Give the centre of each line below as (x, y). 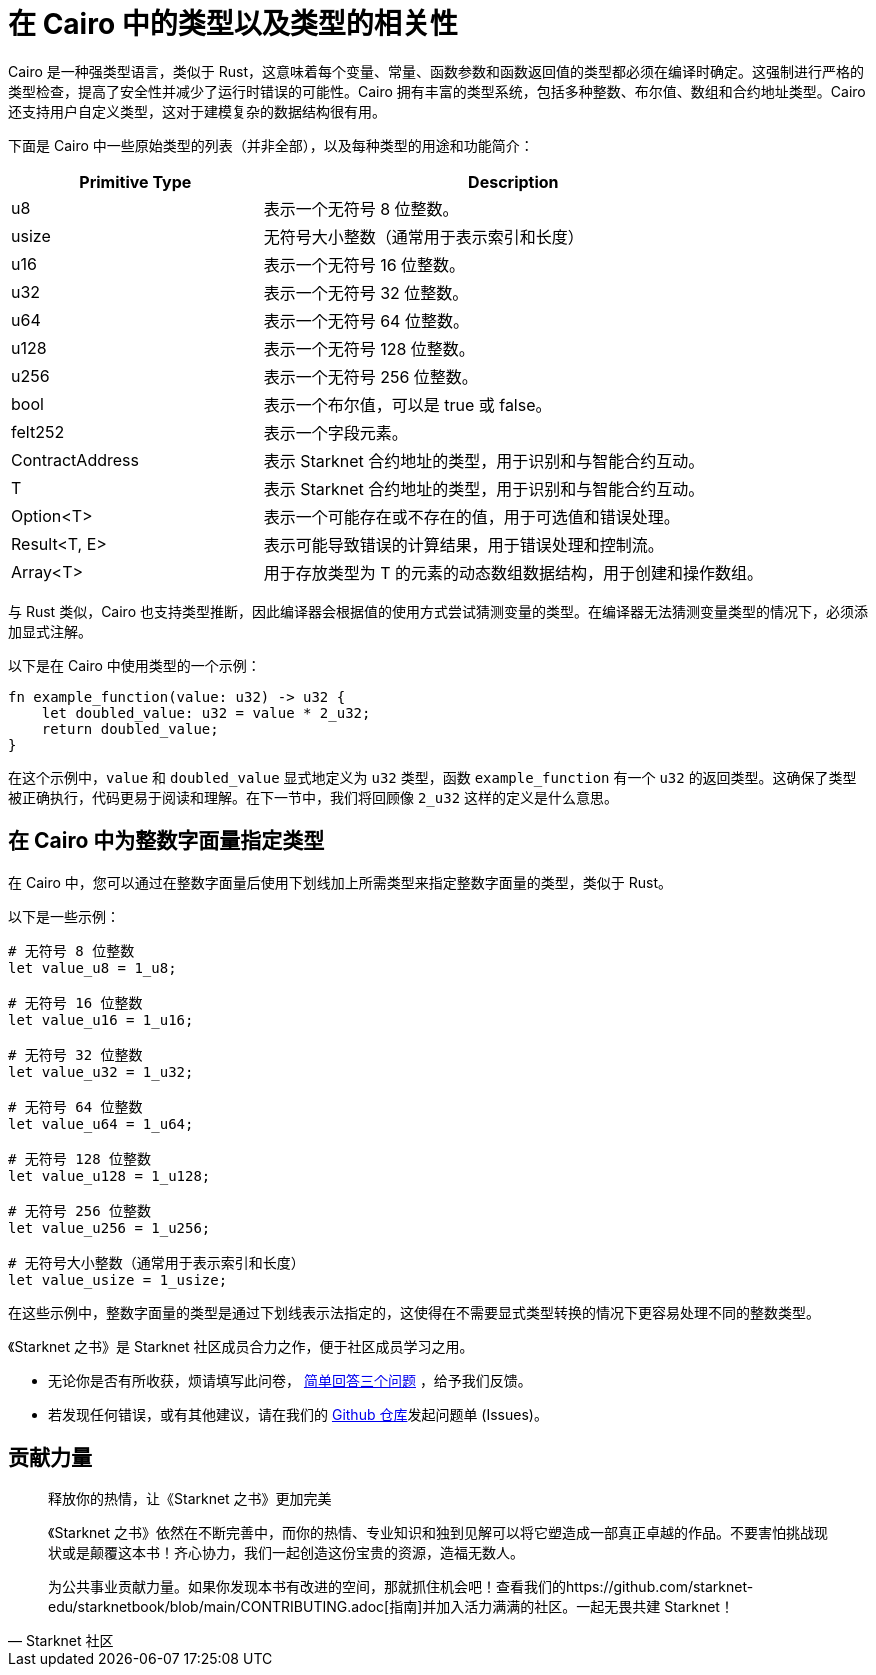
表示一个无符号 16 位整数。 (364, 264)
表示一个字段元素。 (335, 432)
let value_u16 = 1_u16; (101, 1019)
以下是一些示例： (64, 916)
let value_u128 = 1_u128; (109, 1175)
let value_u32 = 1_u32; (101, 1071)
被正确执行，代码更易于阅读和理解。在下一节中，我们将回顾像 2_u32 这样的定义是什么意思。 (313, 797)
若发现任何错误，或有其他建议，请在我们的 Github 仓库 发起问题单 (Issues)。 (298, 1414)
